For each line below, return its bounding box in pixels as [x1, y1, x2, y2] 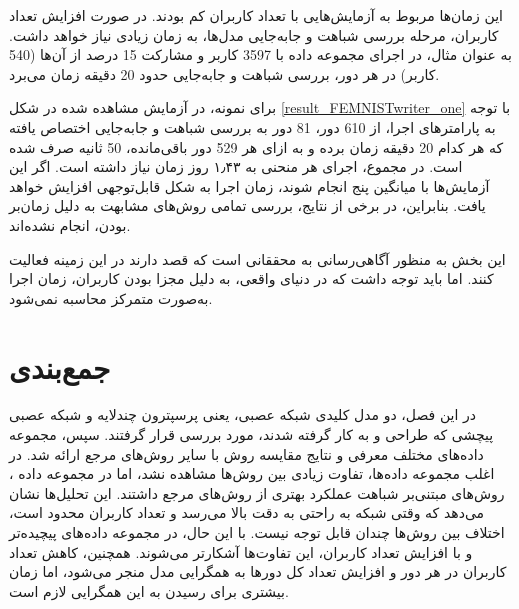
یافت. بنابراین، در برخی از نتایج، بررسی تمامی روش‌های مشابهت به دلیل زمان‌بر [9, 195, 486, 216]
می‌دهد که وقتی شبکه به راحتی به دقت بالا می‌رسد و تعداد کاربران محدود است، [9, 502, 485, 523]
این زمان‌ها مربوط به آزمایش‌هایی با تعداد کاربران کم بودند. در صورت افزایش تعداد [9, 5, 503, 25]
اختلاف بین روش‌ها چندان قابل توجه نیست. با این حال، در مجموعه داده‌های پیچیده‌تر [9, 522, 505, 542]
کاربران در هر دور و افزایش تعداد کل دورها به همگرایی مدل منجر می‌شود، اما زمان [9, 561, 507, 582]
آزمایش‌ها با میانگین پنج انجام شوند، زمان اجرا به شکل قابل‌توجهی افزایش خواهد [9, 175, 490, 196]
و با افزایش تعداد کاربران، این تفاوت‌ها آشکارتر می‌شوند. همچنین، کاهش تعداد [9, 541, 473, 562]
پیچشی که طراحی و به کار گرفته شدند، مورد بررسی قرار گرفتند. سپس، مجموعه [9, 424, 494, 445]
